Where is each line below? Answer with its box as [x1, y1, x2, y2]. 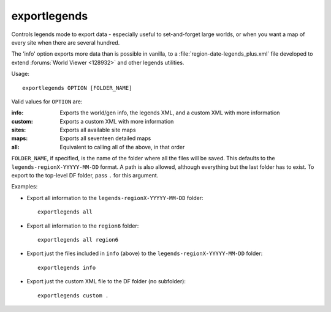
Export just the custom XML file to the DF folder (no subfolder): [26, 278, 186, 285]
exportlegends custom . [37, 292, 109, 299]
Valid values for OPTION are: [11, 98, 83, 105]
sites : [11, 126, 26, 134]
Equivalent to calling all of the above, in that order [59, 143, 185, 150]
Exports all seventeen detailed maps [59, 135, 151, 142]
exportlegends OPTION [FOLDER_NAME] [22, 84, 132, 91]
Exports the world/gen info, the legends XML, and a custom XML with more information [59, 109, 280, 116]
